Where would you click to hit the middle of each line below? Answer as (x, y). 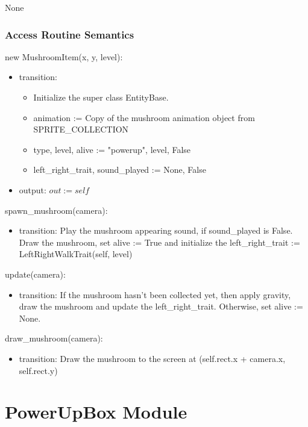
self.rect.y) (38, 370)
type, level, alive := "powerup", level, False (112, 149)
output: (33, 189)
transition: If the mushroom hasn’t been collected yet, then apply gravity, (155, 294)
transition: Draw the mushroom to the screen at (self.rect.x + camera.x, (152, 358)
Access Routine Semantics (70, 34)
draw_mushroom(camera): (54, 338)
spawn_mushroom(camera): (56, 210)
